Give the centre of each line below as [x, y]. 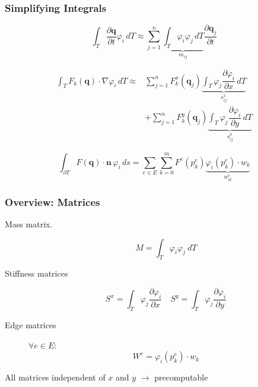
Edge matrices [31, 325]
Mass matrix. [29, 224]
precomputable [181, 377]
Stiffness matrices [36, 273]
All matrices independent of [55, 377]
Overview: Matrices [52, 202]
